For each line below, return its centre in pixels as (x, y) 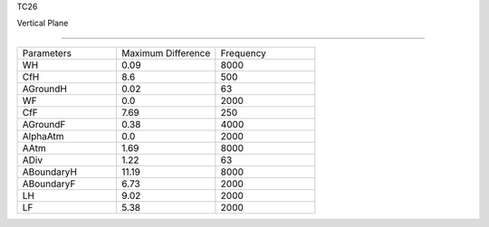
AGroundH (45, 89)
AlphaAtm (43, 136)
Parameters (47, 52)
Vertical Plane (43, 24)
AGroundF (44, 124)
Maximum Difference (166, 52)
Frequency (244, 52)
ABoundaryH (49, 172)
